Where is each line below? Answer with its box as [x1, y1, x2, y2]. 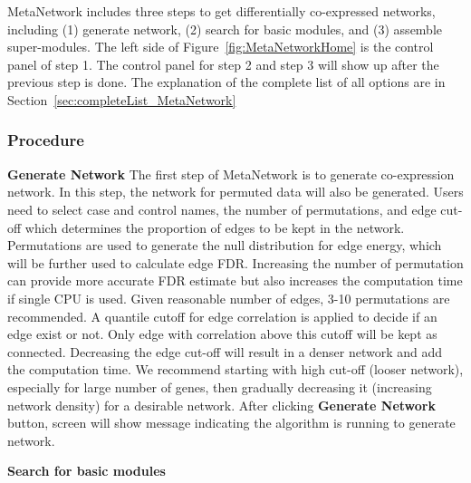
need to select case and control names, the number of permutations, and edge [7, 199, 437, 218]
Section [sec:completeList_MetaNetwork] [7, 90, 236, 109]
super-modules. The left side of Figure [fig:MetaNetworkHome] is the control [7, 37, 434, 56]
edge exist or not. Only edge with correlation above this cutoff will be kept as [7, 324, 437, 343]
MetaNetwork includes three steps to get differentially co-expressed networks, [7, 2, 436, 20]
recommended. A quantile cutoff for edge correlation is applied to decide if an [7, 306, 437, 325]
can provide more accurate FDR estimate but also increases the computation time [7, 271, 463, 290]
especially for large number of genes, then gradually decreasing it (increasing [7, 377, 432, 396]
